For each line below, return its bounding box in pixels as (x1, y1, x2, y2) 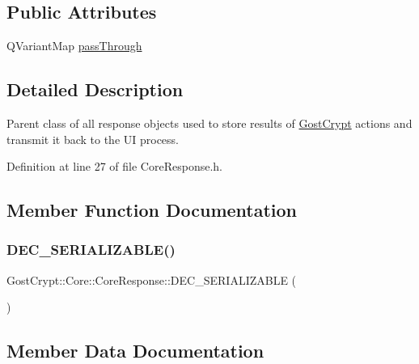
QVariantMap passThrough (6, 37, 142, 54)
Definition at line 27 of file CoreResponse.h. (6, 158, 222, 175)
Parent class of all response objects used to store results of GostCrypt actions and (6, 115, 413, 131)
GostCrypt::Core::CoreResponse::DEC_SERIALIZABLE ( (6, 271, 297, 288)
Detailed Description (6, 77, 184, 102)
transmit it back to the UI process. (6, 130, 180, 147)
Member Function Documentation (6, 197, 298, 222)
